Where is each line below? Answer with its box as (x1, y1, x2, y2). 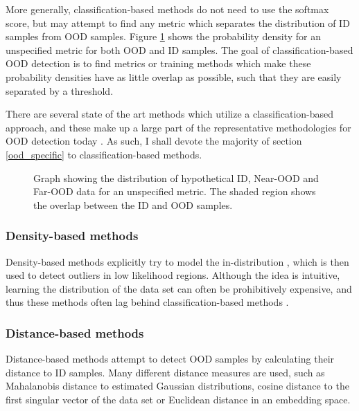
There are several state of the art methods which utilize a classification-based (6, 107, 334, 121)
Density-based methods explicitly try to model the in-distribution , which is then (6, 254, 349, 268)
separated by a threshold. (6, 83, 114, 98)
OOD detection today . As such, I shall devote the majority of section (6, 134, 302, 148)
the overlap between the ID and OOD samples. (33, 197, 233, 212)
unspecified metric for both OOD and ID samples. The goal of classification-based (6, 42, 353, 57)
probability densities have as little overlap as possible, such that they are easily (6, 69, 342, 84)
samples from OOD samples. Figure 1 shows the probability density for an (6, 29, 321, 44)
